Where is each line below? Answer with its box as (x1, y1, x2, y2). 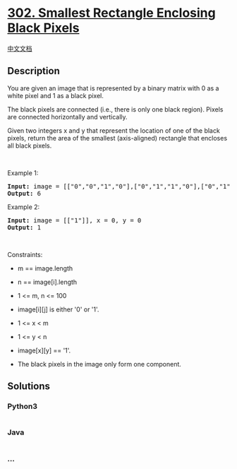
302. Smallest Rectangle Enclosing (7, 5, 217, 21)
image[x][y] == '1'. (17, 346, 71, 355)
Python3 (7, 401, 37, 411)
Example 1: (7, 168, 39, 177)
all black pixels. (7, 141, 52, 150)
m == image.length (17, 263, 73, 273)
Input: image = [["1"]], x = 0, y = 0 (7, 216, 142, 224)
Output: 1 (7, 223, 41, 231)
